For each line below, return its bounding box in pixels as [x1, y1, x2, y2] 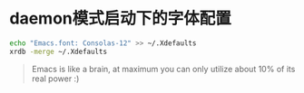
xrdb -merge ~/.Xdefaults [9, 47, 107, 56]
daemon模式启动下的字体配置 [9, 8, 231, 29]
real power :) [31, 73, 80, 84]
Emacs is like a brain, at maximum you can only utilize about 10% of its [31, 63, 296, 74]
